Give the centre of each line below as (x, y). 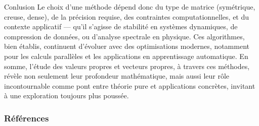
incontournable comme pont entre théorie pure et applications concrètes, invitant (130, 85)
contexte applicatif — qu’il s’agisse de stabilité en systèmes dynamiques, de (121, 26)
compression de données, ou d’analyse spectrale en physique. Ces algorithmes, (124, 36)
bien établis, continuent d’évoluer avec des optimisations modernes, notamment (127, 46)
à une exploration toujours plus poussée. (67, 96)
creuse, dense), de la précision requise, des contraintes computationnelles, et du (127, 16)
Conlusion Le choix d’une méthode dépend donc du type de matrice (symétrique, (130, 7)
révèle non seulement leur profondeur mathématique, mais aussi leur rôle (117, 76)
